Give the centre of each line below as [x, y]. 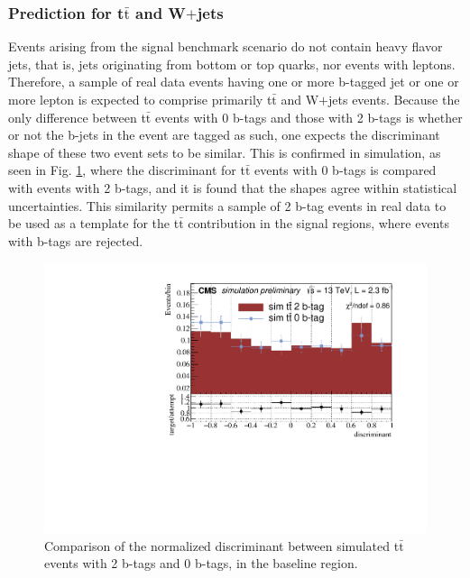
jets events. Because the [394, 99]
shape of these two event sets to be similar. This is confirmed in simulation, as [225, 152]
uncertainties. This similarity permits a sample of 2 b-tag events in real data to [227, 205]
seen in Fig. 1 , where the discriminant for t [127, 170]
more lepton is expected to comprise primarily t [140, 99]
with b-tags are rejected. [76, 240]
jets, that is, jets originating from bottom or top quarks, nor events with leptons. [232, 64]
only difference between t [77, 117]
